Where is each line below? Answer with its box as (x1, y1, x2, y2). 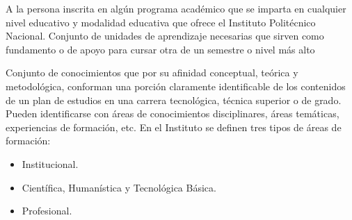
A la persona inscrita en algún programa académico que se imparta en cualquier (6, 1, 346, 15)
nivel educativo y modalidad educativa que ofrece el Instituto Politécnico (6, 15, 316, 29)
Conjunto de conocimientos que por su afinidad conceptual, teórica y (6, 65, 298, 80)
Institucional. (22, 156, 79, 171)
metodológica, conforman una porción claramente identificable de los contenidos (6, 78, 346, 93)
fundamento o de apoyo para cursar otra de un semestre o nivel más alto (6, 42, 315, 56)
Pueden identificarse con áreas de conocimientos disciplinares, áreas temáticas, (6, 106, 339, 121)
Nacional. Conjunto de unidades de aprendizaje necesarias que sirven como (6, 28, 324, 43)
